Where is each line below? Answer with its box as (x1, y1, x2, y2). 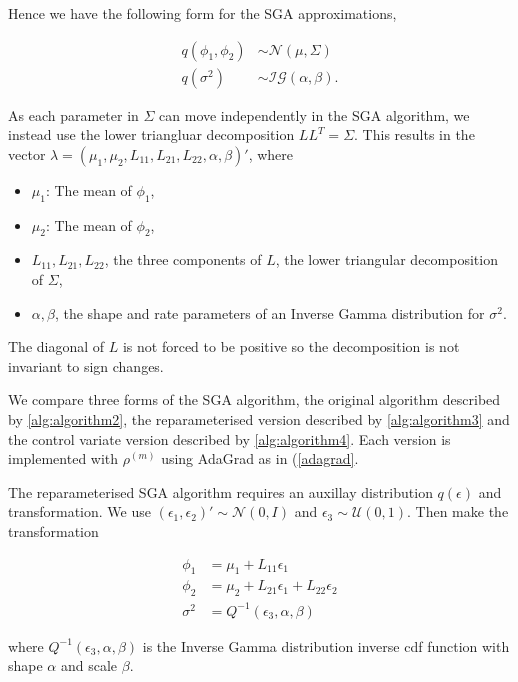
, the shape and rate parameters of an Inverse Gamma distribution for (54, 302, 485, 323)
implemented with (8, 448, 119, 469)
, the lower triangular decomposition (275, 249, 498, 270)
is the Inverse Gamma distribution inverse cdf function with (142, 635, 510, 656)
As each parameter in (8, 104, 139, 125)
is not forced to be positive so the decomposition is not (122, 336, 460, 357)
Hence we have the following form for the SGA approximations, (8, 3, 397, 23)
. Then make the (407, 501, 509, 522)
